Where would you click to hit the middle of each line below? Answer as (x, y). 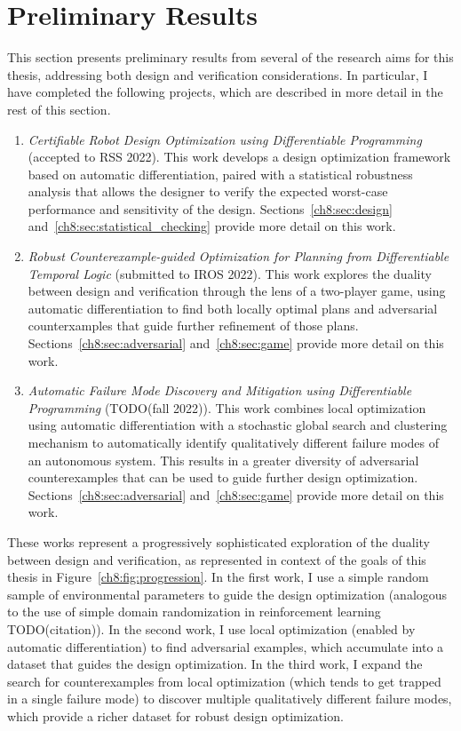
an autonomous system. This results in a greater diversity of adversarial (223, 460)
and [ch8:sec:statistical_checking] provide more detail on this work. (212, 226)
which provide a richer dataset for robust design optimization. (175, 715)
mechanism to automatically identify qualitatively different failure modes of (234, 442)
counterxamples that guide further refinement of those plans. (193, 326)
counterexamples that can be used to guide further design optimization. (223, 477)
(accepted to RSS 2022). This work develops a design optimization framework (239, 157)
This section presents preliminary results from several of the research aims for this (230, 57)
